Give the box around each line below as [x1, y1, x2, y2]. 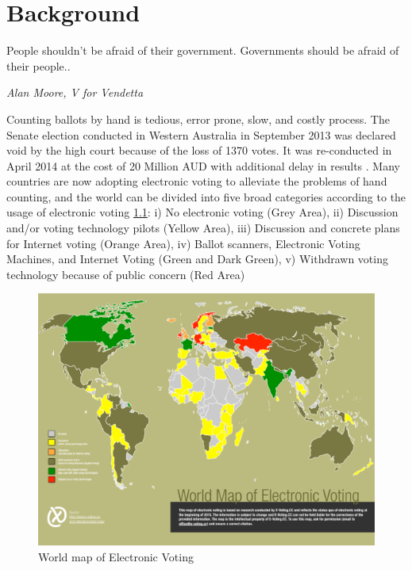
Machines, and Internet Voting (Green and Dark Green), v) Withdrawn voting [6, 251, 388, 267]
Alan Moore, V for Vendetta [6, 84, 144, 101]
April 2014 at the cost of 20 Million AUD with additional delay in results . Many [6, 157, 400, 174]
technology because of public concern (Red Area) [6, 266, 245, 282]
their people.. [6, 57, 71, 74]
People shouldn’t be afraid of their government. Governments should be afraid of [6, 42, 399, 59]
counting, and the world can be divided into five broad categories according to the [6, 188, 406, 205]
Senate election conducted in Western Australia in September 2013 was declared [6, 126, 396, 143]
